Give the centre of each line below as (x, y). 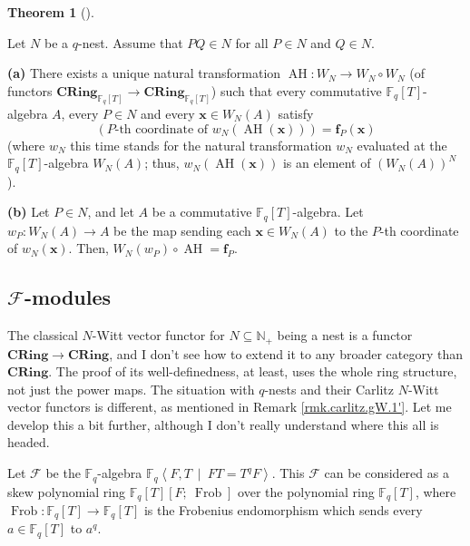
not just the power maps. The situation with (131, 389)
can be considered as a (387, 473)
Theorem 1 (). (51, 12)
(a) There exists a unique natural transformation (144, 73)
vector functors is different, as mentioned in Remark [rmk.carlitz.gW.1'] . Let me (230, 407)
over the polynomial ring (306, 491)
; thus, (162, 163)
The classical (43, 335)
